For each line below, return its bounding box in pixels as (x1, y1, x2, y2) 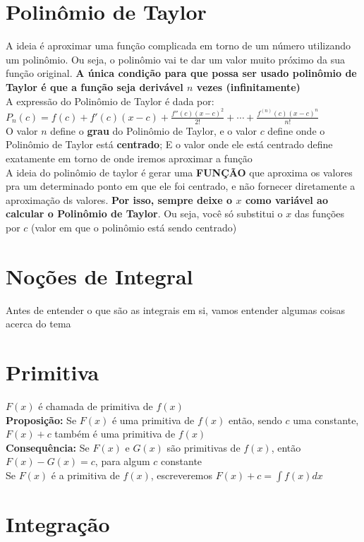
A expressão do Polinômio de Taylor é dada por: (6, 93, 214, 108)
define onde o (267, 123, 325, 138)
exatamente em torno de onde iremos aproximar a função (6, 150, 253, 165)
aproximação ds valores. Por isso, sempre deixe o (6, 192, 233, 207)
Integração (6, 510, 110, 538)
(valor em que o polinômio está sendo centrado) (31, 219, 237, 234)
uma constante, (293, 412, 359, 427)
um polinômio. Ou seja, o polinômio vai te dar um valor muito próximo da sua (6, 52, 345, 66)
